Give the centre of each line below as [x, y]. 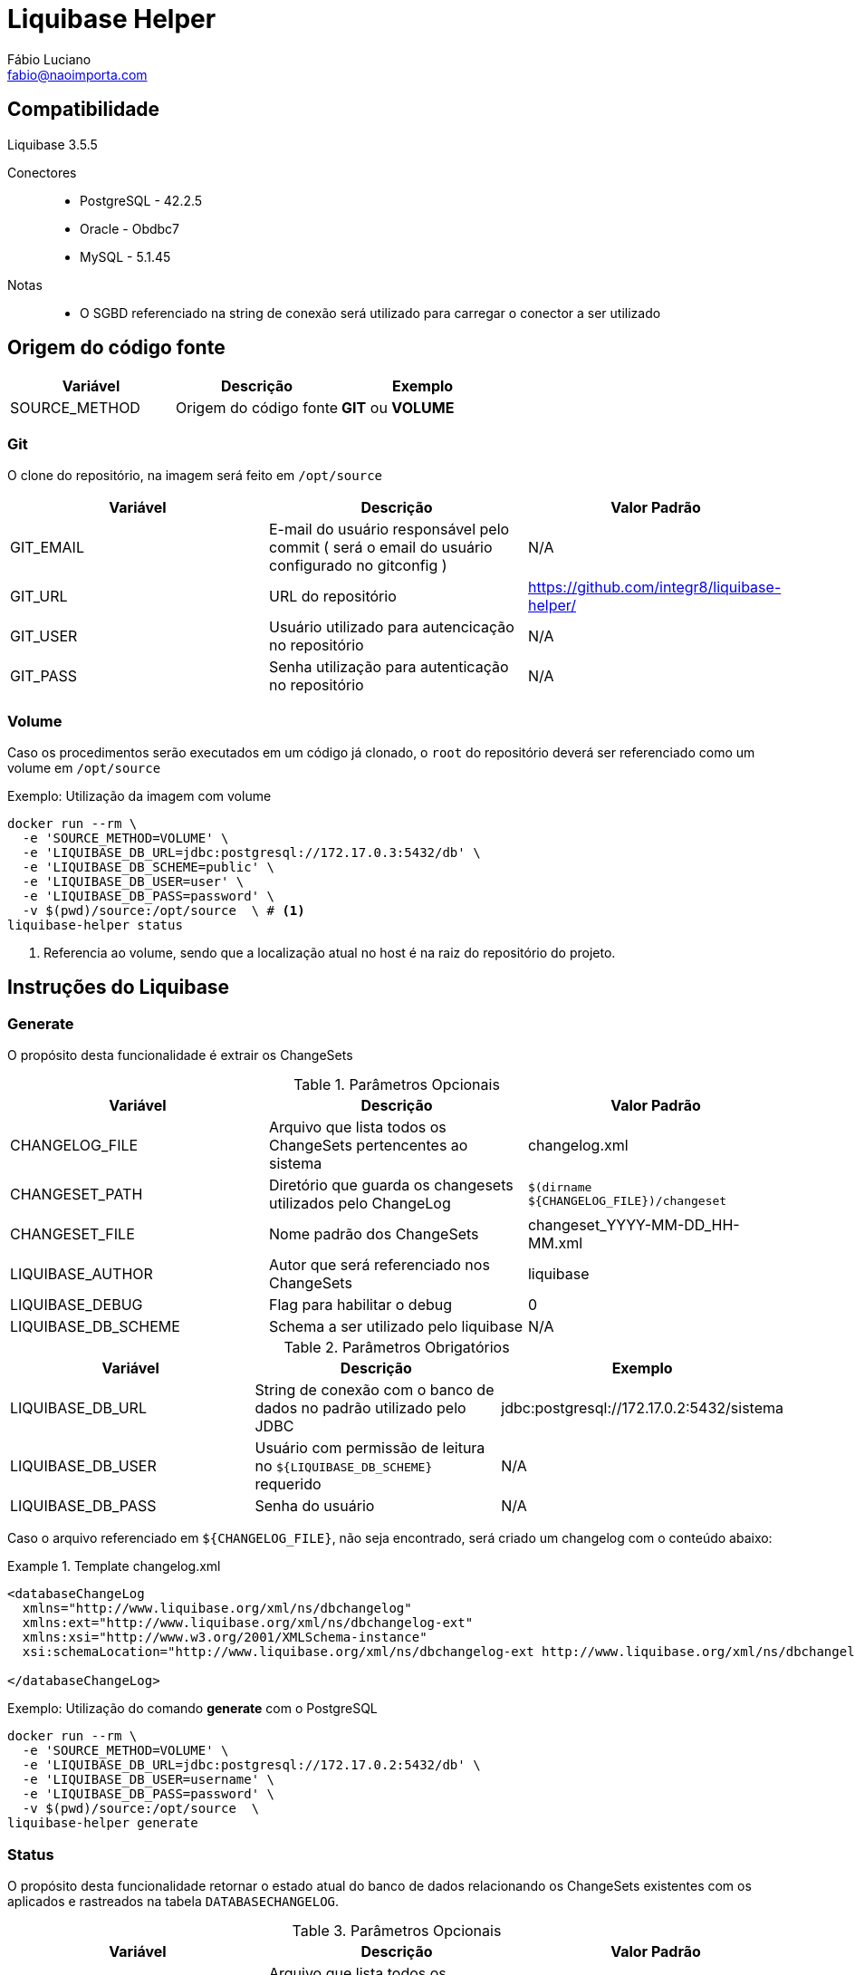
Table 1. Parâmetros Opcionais [397, 1085]
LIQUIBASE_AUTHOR [82, 1274]
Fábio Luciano [49, 59]
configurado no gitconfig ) [358, 566]
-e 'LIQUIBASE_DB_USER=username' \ [149, 1780]
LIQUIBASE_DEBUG [77, 1305]
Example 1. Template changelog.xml [114, 1566]
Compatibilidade [84, 110]
